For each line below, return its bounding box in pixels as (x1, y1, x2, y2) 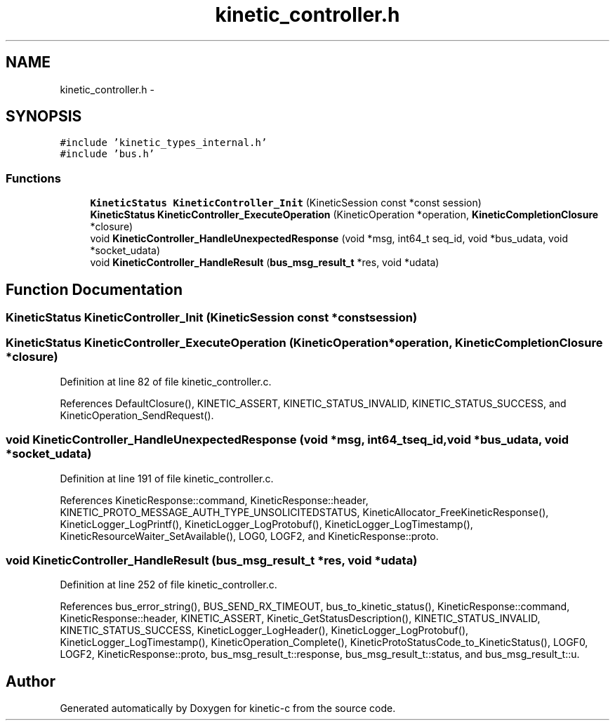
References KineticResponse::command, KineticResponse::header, (60, 494, 369, 506)
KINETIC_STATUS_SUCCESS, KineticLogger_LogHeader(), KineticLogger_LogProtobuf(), (60, 624, 469, 637)
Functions (6, 171, 61, 185)
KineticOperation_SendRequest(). (60, 409, 214, 421)
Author (6, 672, 55, 690)
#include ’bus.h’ (60, 148, 155, 160)
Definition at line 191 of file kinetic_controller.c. (60, 472, 274, 484)
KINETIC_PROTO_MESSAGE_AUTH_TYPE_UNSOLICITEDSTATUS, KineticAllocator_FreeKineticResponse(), (60, 506, 549, 518)
